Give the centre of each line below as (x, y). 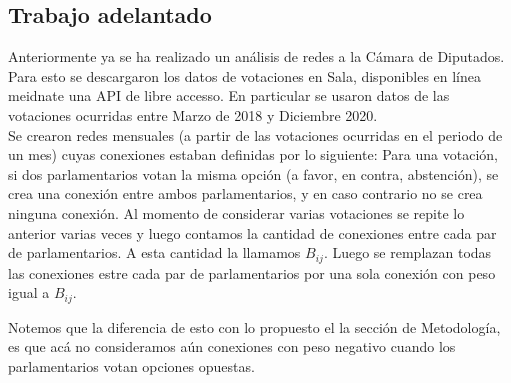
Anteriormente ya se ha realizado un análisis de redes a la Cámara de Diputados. (256, 56)
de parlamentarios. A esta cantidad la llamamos (154, 252)
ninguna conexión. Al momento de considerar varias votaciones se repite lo (236, 212)
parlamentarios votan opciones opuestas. (131, 365)
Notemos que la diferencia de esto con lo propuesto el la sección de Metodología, (254, 326)
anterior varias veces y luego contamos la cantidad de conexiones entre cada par (252, 232)
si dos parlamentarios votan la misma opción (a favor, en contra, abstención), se (253, 173)
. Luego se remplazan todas (407, 252)
